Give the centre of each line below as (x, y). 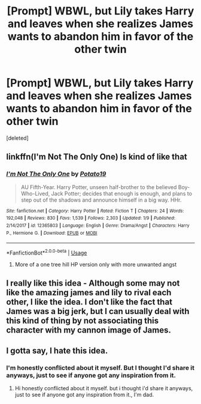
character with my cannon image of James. (89, 330)
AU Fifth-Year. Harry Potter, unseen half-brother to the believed (99, 187)
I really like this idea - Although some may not (93, 283)
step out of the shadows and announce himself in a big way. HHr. (101, 200)
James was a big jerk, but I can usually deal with (98, 311)
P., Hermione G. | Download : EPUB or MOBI (52, 233)
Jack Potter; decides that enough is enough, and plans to (122, 193)
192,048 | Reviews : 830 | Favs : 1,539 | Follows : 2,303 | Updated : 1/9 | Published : (91, 218)
